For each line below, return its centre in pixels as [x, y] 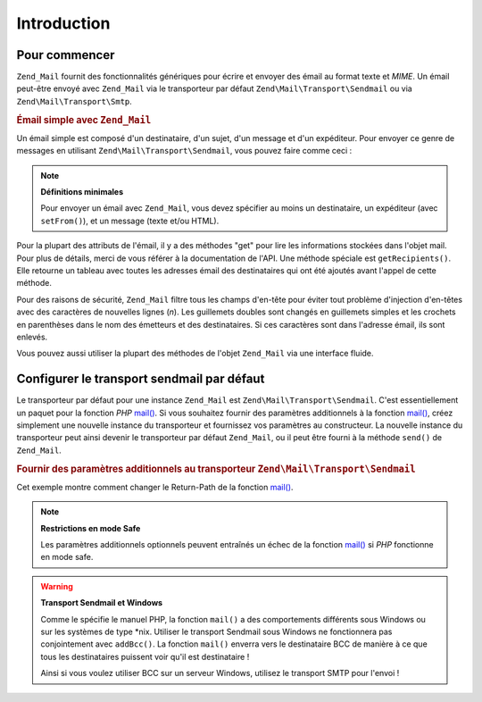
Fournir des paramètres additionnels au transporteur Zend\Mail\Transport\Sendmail [216, 469]
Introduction [63, 23]
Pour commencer [66, 55]
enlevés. [32, 337]
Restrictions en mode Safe [91, 528]
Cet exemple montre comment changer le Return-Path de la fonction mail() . [155, 487]
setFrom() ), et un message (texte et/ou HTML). [130, 221]
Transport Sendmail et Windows [102, 603]
